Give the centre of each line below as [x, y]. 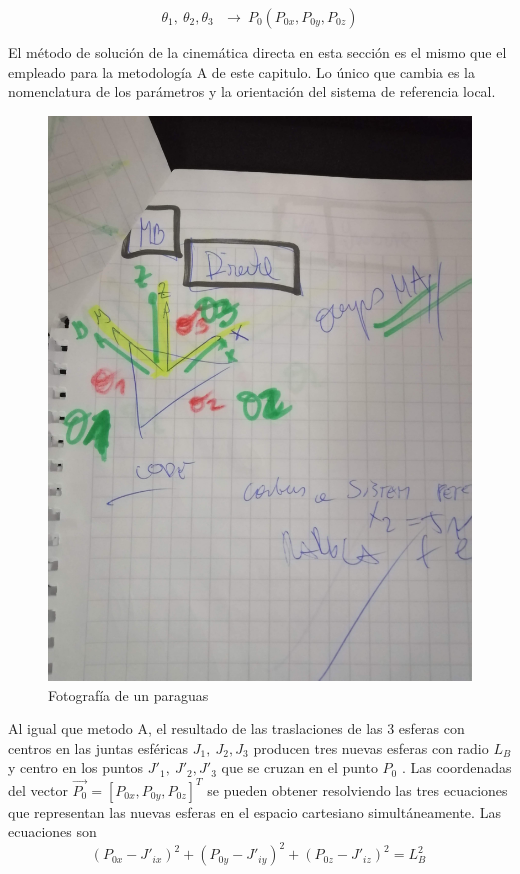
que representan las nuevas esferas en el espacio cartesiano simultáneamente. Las [254, 811]
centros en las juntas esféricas [98, 747]
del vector [38, 789]
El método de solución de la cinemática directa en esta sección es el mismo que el [257, 52]
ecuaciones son [52, 831]
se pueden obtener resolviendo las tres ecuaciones [357, 789]
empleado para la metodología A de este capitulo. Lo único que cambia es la [242, 71]
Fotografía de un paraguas [128, 694]
